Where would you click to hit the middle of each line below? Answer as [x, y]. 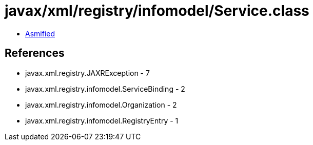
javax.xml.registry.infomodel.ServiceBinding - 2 [105, 89]
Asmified [40, 33]
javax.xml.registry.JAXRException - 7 [87, 73]
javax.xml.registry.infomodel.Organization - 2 [101, 105]
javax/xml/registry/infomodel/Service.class [157, 11]
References [35, 53]
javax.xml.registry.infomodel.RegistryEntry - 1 [102, 120]
